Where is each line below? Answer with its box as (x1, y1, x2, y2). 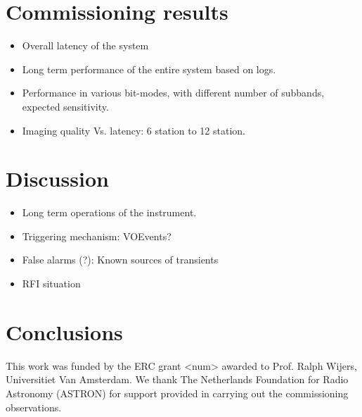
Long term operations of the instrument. (22, 205, 197, 220)
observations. (6, 399, 62, 414)
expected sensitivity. (22, 99, 109, 113)
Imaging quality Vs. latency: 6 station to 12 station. (22, 123, 245, 137)
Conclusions (6, 317, 123, 346)
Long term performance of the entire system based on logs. (22, 61, 276, 76)
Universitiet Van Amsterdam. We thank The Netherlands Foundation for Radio (6, 372, 349, 387)
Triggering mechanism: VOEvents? (22, 228, 172, 243)
